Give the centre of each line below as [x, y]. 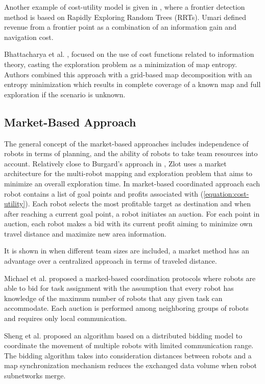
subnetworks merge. [35, 376]
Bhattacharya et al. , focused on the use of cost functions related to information [129, 54]
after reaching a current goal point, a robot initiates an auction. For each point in [132, 213]
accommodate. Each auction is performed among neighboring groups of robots [126, 308]
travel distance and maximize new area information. [85, 233]
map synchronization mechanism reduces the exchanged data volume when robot [130, 365]
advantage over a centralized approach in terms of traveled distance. [111, 261]
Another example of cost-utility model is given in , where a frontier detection [125, 7]
